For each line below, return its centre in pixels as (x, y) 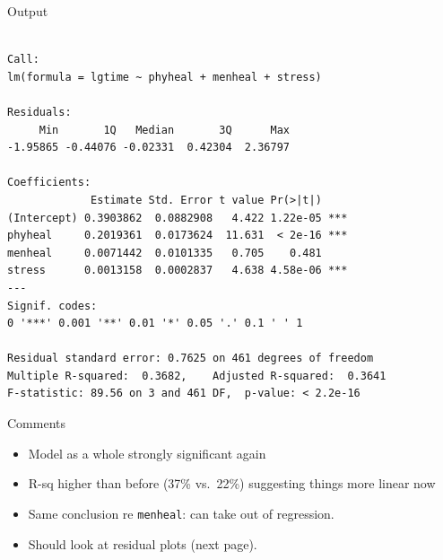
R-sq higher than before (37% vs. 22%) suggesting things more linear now (232, 483)
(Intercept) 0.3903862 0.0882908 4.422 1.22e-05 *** (178, 218)
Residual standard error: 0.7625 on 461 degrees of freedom (191, 359)
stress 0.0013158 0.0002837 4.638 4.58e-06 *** (178, 271)
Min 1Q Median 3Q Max (164, 130)
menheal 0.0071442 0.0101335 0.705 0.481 (165, 253)
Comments (37, 423)
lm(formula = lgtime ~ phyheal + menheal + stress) (165, 77)
